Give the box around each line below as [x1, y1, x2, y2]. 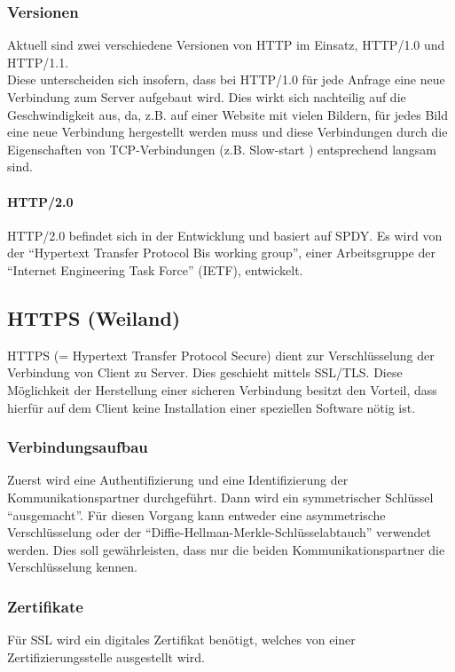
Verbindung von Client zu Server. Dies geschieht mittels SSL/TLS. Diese [7, 363, 403, 382]
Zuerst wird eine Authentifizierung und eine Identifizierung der [7, 470, 349, 489]
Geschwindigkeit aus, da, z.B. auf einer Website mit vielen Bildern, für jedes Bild [7, 105, 448, 123]
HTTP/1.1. [7, 52, 69, 71]
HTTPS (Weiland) [7, 304, 181, 331]
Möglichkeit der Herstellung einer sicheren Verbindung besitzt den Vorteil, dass [7, 380, 437, 399]
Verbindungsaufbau [7, 436, 148, 458]
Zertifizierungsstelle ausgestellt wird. [7, 647, 205, 666]
